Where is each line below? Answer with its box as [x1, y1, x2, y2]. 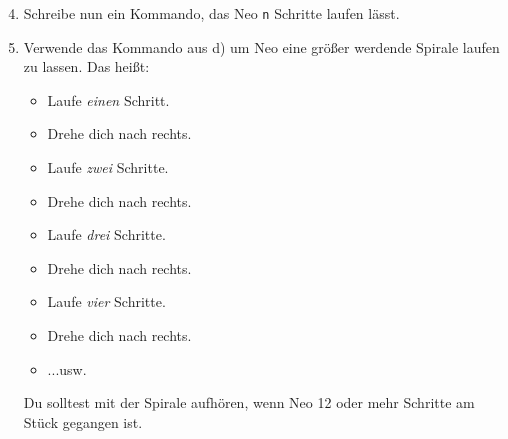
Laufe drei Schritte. [47, 224, 166, 245]
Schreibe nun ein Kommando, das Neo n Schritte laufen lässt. [23, 3, 400, 23]
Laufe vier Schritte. [47, 291, 166, 312]
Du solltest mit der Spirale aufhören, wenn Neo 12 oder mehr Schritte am [23, 392, 475, 413]
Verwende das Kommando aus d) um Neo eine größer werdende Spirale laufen [23, 36, 500, 57]
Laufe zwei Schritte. [47, 157, 169, 178]
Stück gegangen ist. [23, 411, 143, 432]
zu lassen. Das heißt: [23, 56, 150, 77]
